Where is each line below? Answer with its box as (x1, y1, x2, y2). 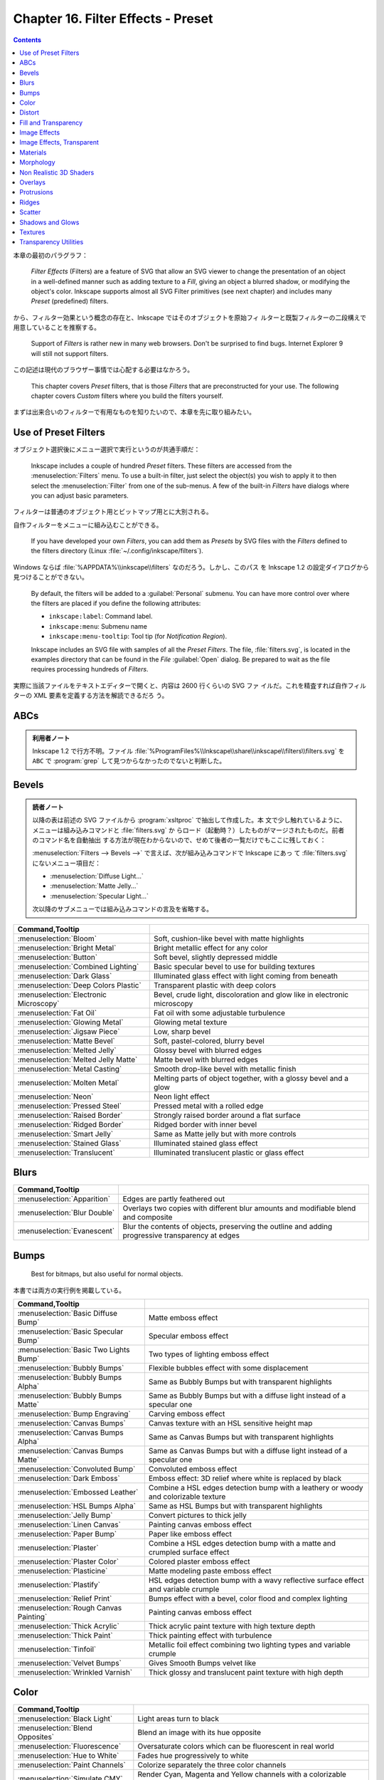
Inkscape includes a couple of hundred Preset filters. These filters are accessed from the (31, 461, 292, 470)
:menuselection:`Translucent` (17, 1147, 115, 1157)
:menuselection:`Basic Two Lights (17, 1344, 131, 1354)
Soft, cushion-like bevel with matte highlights (153, 933, 305, 943)
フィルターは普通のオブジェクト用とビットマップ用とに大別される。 (13, 508, 213, 516)
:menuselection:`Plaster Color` (17, 1556, 119, 1566)
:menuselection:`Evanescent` (17, 1226, 115, 1236)
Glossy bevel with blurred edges (153, 1045, 262, 1055)
